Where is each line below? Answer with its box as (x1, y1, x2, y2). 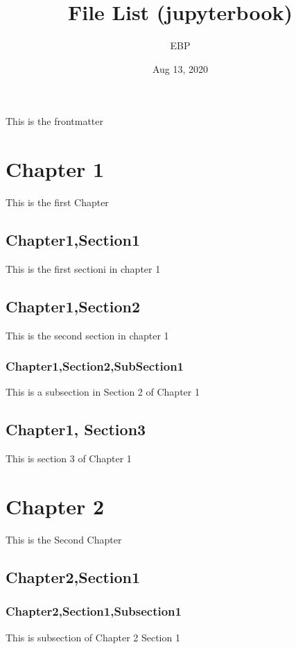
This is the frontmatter (6, 114, 104, 128)
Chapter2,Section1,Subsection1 (6, 602, 182, 620)
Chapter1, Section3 (6, 419, 146, 440)
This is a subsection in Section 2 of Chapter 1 (6, 385, 200, 399)
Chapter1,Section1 (6, 229, 141, 251)
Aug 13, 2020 (152, 61, 209, 76)
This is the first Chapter (6, 195, 109, 210)
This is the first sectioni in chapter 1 (6, 261, 161, 276)
